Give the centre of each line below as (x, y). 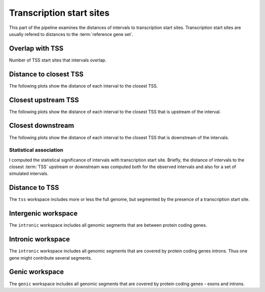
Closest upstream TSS (44, 100)
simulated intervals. (29, 174)
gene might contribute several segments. (51, 258)
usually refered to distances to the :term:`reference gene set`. (71, 34)
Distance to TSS (34, 188)
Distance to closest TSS (46, 74)
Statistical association (36, 150)
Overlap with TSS (36, 48)
